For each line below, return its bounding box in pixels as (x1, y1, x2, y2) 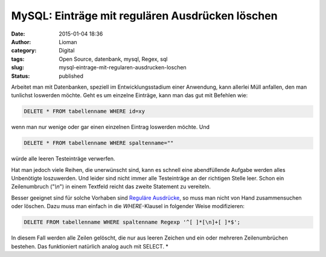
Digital (59, 47, 75, 54)
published (59, 72, 84, 80)
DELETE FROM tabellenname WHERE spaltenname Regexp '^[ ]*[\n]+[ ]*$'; (24, 219, 241, 226)
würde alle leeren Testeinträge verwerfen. (11, 155, 115, 162)
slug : (11, 64, 24, 71)
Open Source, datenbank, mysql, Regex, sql (59, 55, 168, 63)
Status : (11, 72, 30, 80)
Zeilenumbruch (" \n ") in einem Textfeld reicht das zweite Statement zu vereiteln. (11, 183, 211, 190)
